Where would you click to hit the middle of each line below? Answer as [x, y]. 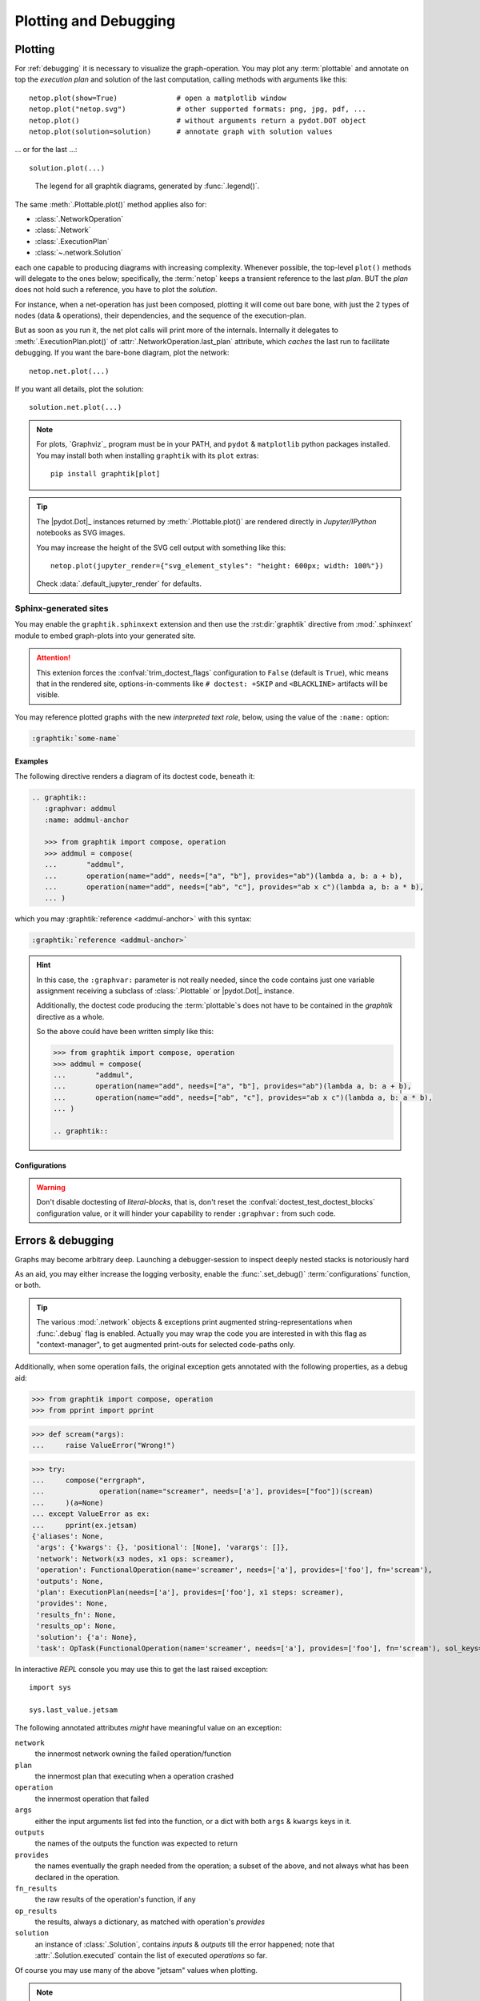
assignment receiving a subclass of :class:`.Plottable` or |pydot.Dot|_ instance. [166, 991]
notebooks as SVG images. [81, 533]
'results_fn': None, [76, 1614]
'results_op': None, [76, 1626]
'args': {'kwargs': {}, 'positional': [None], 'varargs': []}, [163, 1548]
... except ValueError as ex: [91, 1514]
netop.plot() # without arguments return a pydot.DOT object [198, 120]
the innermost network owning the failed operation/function [133, 1754]
